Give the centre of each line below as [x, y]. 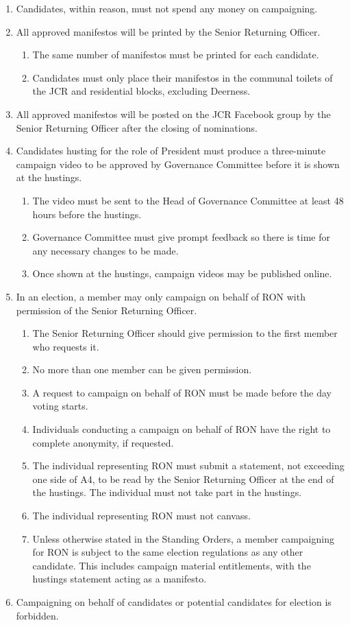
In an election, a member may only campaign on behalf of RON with [161, 296]
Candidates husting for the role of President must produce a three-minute [171, 151]
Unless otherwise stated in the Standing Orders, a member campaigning [183, 538]
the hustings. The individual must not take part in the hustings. [167, 492]
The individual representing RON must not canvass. [141, 516]
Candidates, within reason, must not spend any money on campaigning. [167, 8]
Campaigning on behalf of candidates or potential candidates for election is [174, 602]
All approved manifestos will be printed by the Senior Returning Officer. [168, 31]
